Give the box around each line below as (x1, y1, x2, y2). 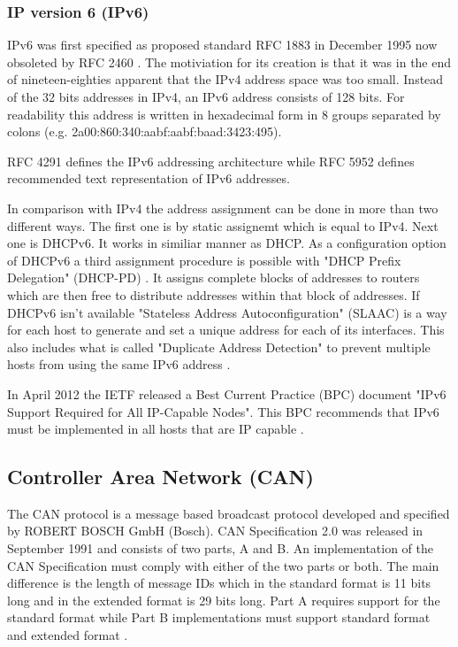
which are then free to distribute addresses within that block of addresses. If (7, 285, 420, 304)
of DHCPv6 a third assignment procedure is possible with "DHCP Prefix (7, 250, 401, 269)
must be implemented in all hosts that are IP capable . (7, 420, 304, 438)
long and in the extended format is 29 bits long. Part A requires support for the (7, 590, 440, 609)
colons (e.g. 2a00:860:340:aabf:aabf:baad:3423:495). (7, 122, 282, 141)
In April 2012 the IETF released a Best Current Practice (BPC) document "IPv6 (7, 384, 447, 403)
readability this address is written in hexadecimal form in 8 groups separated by (7, 104, 441, 123)
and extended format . (7, 626, 128, 644)
